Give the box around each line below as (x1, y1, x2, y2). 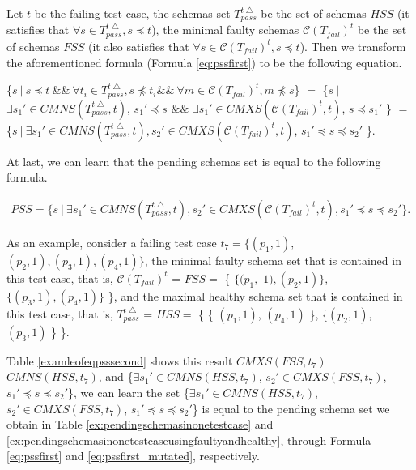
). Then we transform (299, 37, 406, 54)
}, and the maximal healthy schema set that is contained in (108, 287, 403, 304)
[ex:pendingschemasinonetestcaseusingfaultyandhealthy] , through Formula (6, 431, 371, 448)
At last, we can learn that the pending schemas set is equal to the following (6, 152, 381, 169)
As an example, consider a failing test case (6, 233, 217, 250)
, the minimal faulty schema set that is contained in (144, 251, 401, 268)
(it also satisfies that (88, 37, 189, 54)
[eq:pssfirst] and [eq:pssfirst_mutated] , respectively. (6, 447, 260, 464)
